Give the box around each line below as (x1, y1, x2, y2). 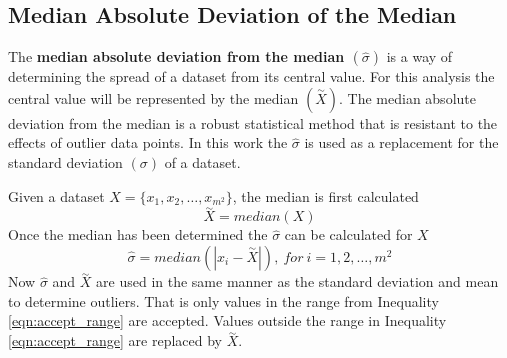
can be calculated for (284, 224, 413, 245)
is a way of (386, 46, 453, 67)
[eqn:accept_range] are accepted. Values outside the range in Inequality (8, 310, 447, 331)
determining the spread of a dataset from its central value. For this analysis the (8, 66, 495, 87)
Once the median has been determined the (8, 224, 268, 245)
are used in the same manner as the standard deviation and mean (96, 271, 499, 292)
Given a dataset (8, 185, 105, 206)
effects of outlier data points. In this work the (8, 132, 288, 153)
